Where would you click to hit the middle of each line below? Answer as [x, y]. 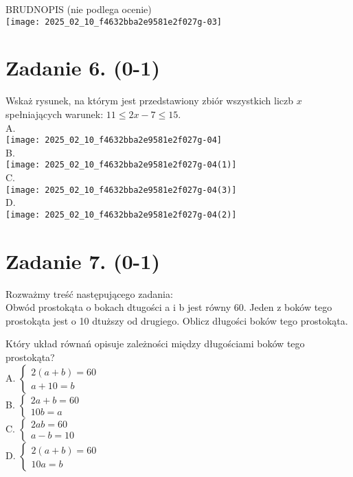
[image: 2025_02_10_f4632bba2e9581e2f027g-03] [114, 22]
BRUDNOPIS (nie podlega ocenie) [79, 9]
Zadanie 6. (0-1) [83, 68]
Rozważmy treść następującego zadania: [89, 293]
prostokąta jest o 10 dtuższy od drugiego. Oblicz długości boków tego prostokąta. [177, 320]
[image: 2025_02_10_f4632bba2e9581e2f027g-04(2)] [121, 214]
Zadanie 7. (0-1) [83, 260]
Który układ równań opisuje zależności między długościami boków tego [155, 344]
